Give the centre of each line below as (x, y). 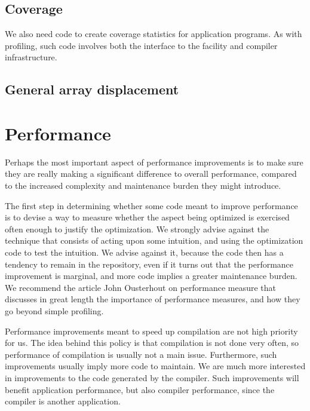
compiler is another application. (63, 401)
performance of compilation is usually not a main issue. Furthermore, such (141, 354)
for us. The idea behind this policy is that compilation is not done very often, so (152, 343)
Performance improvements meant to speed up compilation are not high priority (151, 331)
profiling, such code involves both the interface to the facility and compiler (141, 45)
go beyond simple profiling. (54, 311)
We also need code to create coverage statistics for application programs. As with (154, 34)
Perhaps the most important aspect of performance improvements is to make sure (154, 162)
